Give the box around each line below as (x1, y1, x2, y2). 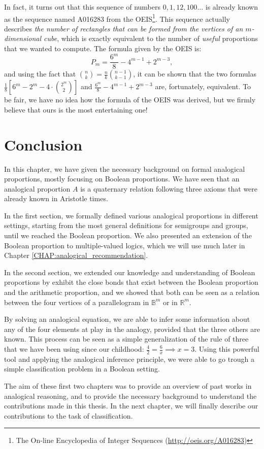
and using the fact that (4, 68, 76, 79)
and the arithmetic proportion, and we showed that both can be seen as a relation (4, 287, 259, 297)
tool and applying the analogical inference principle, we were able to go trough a (4, 353, 254, 364)
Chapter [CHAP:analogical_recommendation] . (4, 250, 148, 260)
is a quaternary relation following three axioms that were (80, 183, 258, 194)
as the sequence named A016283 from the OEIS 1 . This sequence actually (4, 12, 230, 24)
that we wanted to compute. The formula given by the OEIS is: (4, 43, 202, 54)
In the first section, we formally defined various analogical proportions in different (4, 210, 258, 220)
